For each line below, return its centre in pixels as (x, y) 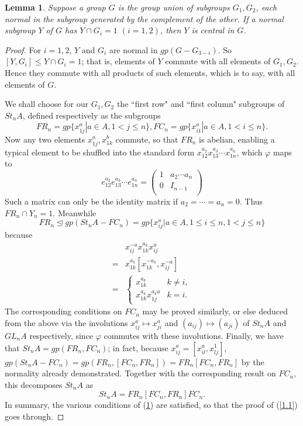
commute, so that (147, 139)
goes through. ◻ (35, 416)
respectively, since (61, 335)
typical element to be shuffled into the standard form (100, 152)
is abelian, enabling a (237, 139)
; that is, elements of (118, 61)
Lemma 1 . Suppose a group (55, 7)
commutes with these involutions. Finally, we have (194, 335)
